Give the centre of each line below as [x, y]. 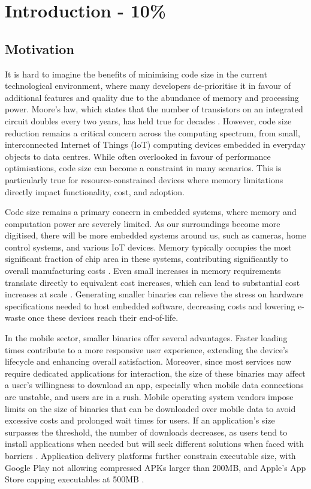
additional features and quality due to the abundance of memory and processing [152, 97]
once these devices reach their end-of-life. [103, 317]
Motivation [40, 48]
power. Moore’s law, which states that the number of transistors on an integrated [154, 109]
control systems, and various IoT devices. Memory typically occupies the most [148, 247]
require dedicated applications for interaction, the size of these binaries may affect [155, 373]
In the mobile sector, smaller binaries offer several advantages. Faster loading [146, 338]
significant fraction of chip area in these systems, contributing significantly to [147, 259]
